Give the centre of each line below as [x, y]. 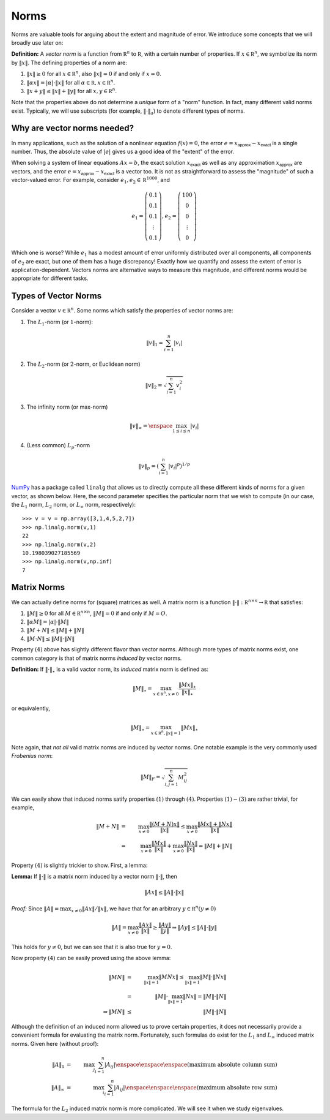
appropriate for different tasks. [50, 278]
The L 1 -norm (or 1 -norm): [60, 323]
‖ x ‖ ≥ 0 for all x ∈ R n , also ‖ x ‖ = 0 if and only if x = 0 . [94, 74]
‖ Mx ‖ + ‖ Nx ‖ [215, 824]
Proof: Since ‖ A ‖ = [35, 908]
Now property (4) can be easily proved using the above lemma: [91, 958]
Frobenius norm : [32, 756]
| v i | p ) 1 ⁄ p [179, 466]
